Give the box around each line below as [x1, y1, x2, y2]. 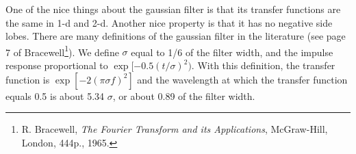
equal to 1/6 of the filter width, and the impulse [131, 44, 333, 59]
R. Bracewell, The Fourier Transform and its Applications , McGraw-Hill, [21, 122, 328, 136]
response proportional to [5, 58, 108, 73]
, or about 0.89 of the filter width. [112, 88, 255, 103]
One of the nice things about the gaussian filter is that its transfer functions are [5, 2, 341, 16]
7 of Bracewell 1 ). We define [5, 42, 119, 59]
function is [5, 72, 50, 86]
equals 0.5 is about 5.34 [5, 88, 105, 103]
